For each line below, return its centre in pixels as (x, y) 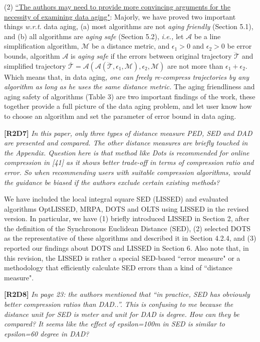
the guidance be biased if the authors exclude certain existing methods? (112, 182)
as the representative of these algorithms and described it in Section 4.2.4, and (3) (130, 238)
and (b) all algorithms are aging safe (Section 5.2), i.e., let (94, 36)
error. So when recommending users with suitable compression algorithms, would (127, 172)
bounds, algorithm (32, 55)
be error (239, 46)
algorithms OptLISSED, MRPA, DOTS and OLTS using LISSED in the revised (126, 208)
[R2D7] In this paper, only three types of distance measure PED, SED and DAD (128, 133)
